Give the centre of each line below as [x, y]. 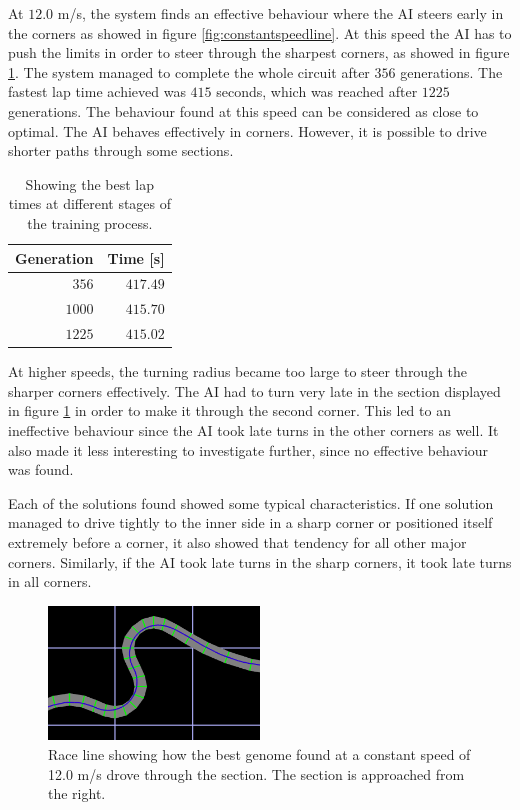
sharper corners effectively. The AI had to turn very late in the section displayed [254, 390]
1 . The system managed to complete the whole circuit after [189, 71]
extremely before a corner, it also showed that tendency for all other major [237, 541]
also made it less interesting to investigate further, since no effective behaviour [248, 449]
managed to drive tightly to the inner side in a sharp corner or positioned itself [250, 522]
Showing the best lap [90, 183]
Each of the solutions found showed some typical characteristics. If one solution [251, 502]
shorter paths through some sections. [121, 150]
